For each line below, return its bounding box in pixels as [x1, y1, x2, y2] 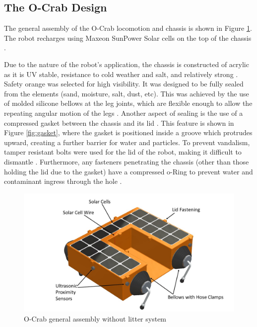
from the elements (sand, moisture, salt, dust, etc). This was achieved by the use [4, 88, 249, 98]
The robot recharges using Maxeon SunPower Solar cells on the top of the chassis [4, 32, 252, 43]
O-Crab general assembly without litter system [24, 313, 167, 324]
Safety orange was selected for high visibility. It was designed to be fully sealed [4, 79, 244, 89]
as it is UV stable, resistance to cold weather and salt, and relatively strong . [4, 69, 238, 79]
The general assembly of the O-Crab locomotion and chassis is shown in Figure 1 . [4, 23, 252, 33]
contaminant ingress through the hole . [4, 176, 122, 186]
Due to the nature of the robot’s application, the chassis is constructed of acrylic [4, 59, 249, 69]
